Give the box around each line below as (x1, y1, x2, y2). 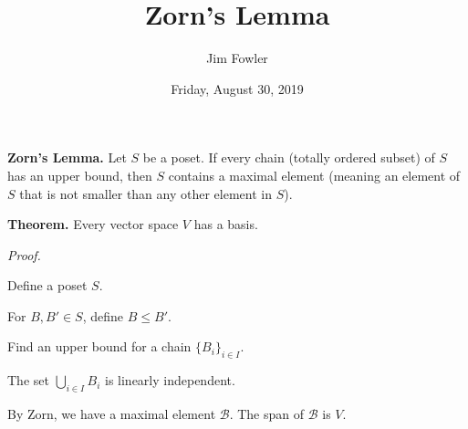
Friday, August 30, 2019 (171, 78, 304, 98)
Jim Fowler (206, 48, 268, 68)
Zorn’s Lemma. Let (7, 148, 127, 167)
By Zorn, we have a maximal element (7, 404, 216, 424)
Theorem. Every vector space (7, 214, 179, 234)
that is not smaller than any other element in (19, 183, 272, 203)
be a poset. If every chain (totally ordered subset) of (142, 148, 435, 167)
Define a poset (7, 276, 88, 295)
